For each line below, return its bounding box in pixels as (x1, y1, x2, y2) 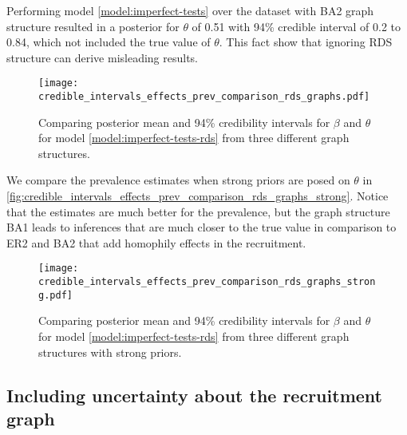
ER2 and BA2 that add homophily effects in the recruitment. (6, 234, 306, 251)
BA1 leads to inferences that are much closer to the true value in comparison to (6, 219, 397, 235)
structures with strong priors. (38, 343, 182, 360)
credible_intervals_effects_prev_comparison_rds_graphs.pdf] (38, 91, 370, 103)
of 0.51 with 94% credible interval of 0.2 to (192, 18, 401, 34)
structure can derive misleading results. (6, 49, 199, 65)
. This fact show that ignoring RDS (219, 34, 393, 50)
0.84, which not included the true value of (6, 34, 211, 50)
